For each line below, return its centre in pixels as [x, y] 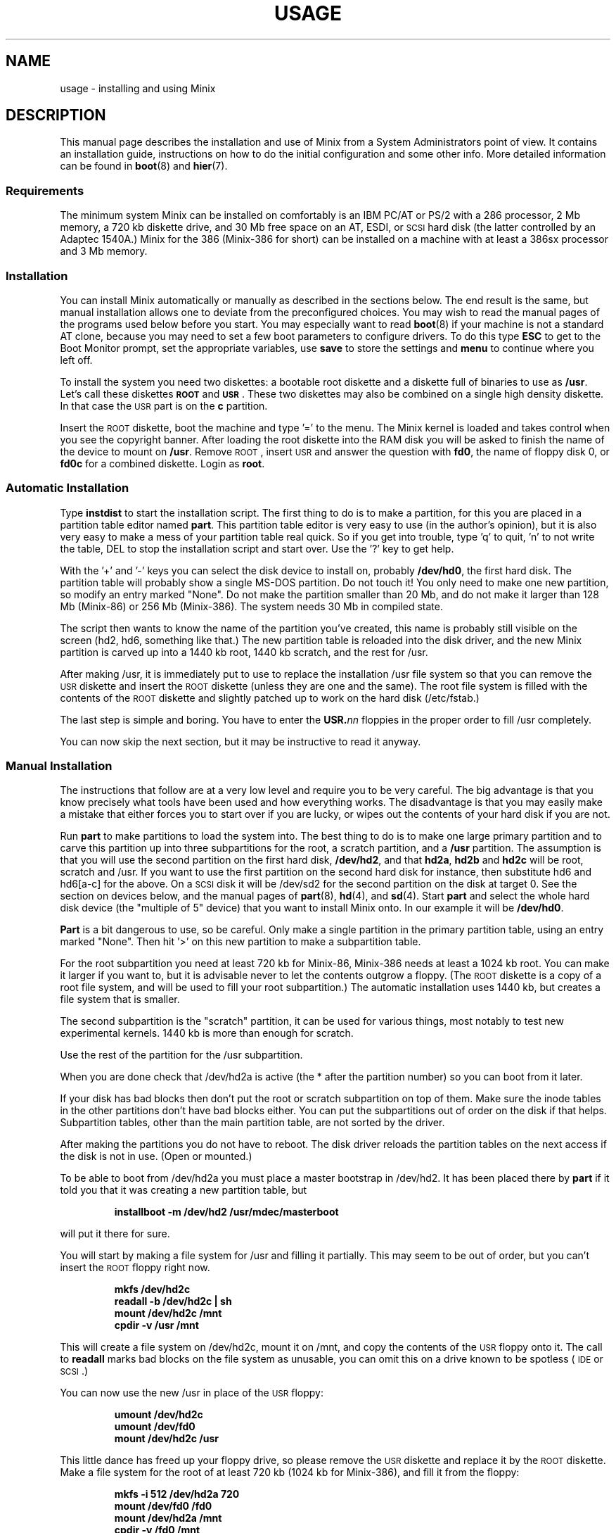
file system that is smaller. [120, 999]
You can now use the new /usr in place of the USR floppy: [192, 1393]
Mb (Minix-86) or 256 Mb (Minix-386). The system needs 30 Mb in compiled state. [251, 606]
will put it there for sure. [115, 1234]
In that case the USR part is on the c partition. [164, 405]
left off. [76, 360]
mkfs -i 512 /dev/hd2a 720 [177, 1494]
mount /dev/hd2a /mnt [168, 1518]
